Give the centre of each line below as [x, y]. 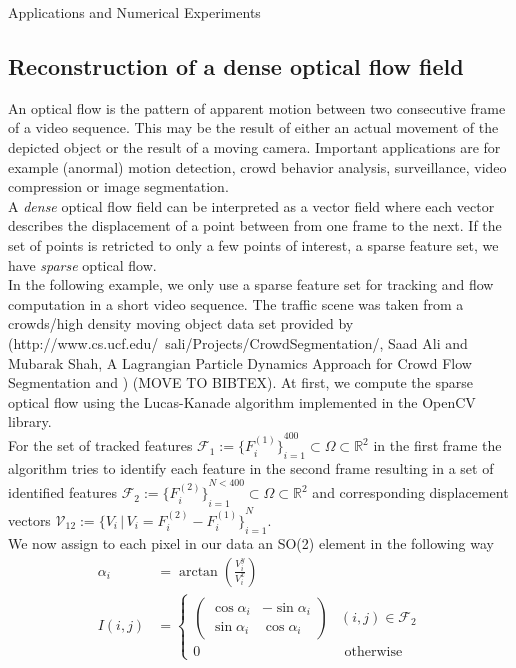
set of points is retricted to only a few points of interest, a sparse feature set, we [253, 244]
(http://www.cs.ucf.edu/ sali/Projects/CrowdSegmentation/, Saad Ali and [238, 342]
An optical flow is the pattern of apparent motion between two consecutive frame [257, 107]
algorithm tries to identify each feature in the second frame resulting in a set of [251, 468]
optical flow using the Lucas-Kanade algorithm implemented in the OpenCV [242, 401]
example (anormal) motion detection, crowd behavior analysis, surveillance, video [257, 166]
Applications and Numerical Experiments [134, 12]
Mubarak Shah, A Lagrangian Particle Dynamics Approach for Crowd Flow [240, 362]
